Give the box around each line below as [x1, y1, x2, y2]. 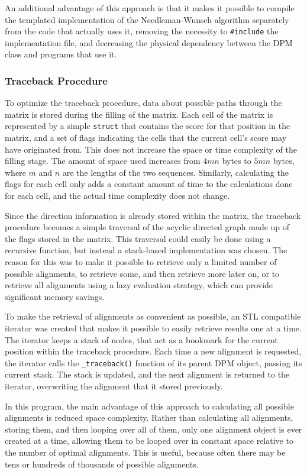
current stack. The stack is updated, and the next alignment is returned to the [5, 368, 290, 381]
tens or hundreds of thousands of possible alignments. [5, 457, 199, 470]
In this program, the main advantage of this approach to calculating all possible [5, 399, 294, 412]
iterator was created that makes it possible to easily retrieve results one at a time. [5, 322, 302, 334]
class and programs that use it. [5, 48, 117, 60]
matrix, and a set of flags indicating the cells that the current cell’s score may [5, 131, 287, 144]
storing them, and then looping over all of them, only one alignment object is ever [5, 423, 302, 435]
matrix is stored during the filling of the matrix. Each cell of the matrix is [5, 108, 273, 120]
